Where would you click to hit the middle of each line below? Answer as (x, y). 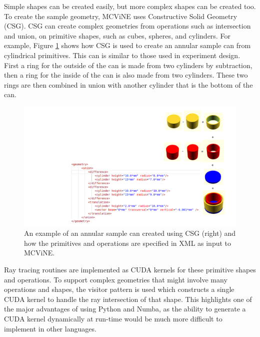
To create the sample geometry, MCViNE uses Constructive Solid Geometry (121, 16)
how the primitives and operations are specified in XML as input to (128, 243)
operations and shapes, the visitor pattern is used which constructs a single (119, 289)
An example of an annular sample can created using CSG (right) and (130, 233)
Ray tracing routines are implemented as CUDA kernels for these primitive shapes (130, 270)
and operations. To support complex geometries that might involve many (116, 279)
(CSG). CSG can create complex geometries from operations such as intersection (127, 26)
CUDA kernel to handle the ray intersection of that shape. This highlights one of (128, 299)
